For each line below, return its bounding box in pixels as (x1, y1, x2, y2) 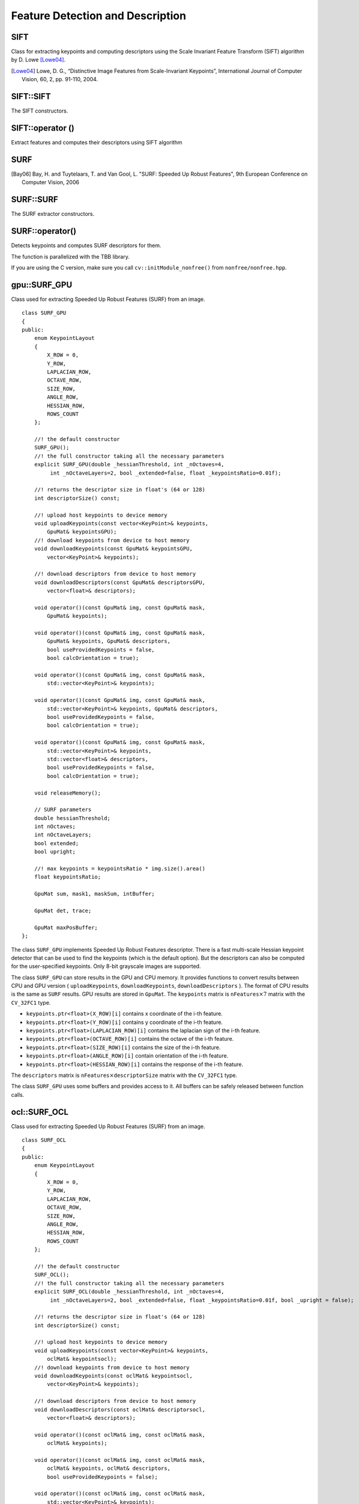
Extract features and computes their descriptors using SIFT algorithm (11, 139, 183, 146)
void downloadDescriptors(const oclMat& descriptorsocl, (34, 1406, 205, 1413)
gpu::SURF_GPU (11, 280, 73, 290)
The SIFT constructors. (11, 107, 68, 114)
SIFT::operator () (11, 123, 74, 133)
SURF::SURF (11, 194, 58, 205)
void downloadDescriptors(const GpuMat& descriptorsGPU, (34, 579, 205, 586)
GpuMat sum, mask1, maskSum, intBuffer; (34, 890, 155, 898)
